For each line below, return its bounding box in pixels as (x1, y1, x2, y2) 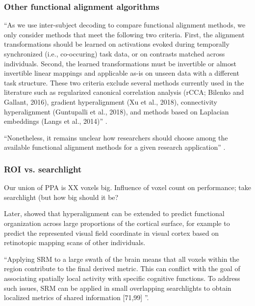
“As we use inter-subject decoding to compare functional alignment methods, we (4, 20, 246, 30)
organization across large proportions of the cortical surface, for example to (4, 218, 230, 228)
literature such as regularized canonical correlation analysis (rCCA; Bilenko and (4, 87, 244, 97)
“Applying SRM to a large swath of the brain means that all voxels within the (4, 253, 239, 264)
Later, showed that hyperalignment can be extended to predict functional (4, 208, 225, 219)
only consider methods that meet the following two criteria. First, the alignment (4, 29, 245, 39)
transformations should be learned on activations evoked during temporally (4, 39, 229, 49)
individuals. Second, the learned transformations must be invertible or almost (4, 58, 236, 68)
